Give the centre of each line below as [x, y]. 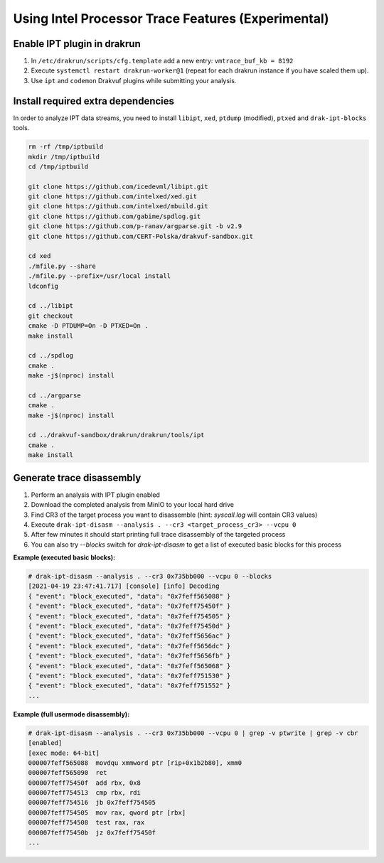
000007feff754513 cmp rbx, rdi [85, 793]
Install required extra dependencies [94, 101]
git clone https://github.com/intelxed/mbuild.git [118, 207]
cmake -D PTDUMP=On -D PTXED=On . [88, 326]
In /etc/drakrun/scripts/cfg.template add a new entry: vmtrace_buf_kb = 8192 [162, 61]
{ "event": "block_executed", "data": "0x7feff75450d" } [129, 626]
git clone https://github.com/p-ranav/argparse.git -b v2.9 [135, 226]
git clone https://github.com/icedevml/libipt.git [118, 186]
